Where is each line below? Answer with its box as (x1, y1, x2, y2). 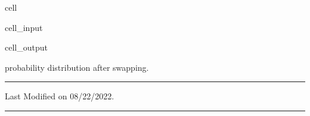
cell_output (5, 41, 48, 54)
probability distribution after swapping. (5, 61, 149, 73)
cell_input (5, 21, 43, 33)
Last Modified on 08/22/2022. (5, 90, 114, 102)
